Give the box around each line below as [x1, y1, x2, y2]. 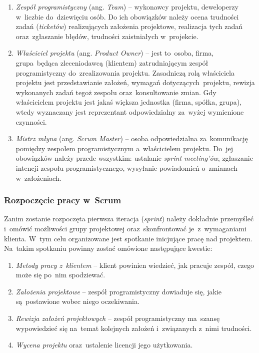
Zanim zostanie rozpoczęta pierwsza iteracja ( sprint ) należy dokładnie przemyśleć [4, 213, 254, 224]
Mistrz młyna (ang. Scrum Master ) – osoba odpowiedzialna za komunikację [15, 133, 248, 144]
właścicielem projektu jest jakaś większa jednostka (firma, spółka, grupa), [15, 97, 242, 107]
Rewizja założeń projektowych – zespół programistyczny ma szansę [15, 313, 220, 323]
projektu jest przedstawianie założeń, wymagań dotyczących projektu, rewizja [15, 77, 255, 88]
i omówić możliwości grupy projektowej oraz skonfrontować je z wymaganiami [4, 223, 246, 233]
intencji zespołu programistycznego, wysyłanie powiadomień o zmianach [15, 162, 237, 173]
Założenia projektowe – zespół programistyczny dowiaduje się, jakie [15, 286, 221, 296]
